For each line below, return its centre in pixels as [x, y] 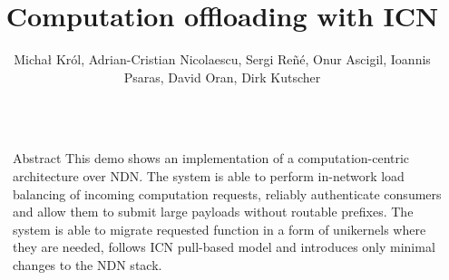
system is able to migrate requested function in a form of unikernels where [220, 229]
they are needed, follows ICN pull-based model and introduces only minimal [224, 247]
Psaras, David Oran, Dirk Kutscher [222, 77]
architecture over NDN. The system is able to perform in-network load [209, 175]
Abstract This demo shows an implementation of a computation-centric [211, 158]
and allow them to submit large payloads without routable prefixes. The [213, 212]
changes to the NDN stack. [88, 264]
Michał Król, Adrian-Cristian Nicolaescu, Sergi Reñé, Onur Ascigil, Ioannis [222, 59]
